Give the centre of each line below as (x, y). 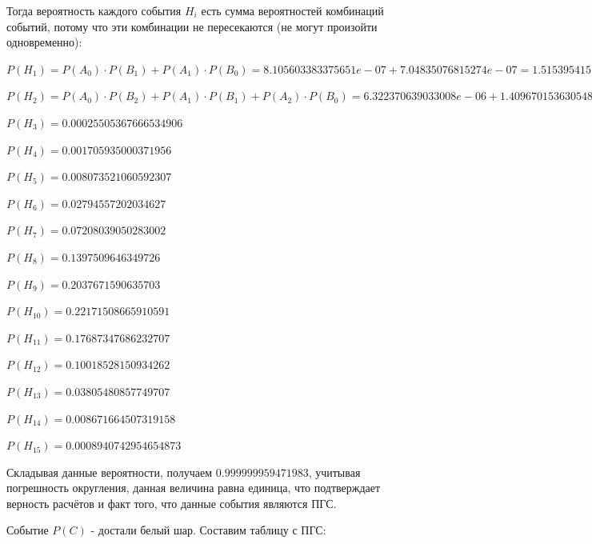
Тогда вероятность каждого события (94, 10)
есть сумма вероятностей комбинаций (292, 10)
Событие (28, 530)
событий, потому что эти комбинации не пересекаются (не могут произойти (192, 26)
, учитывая (334, 472)
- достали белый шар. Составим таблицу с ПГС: (208, 530)
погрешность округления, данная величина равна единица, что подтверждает (194, 488)
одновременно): (44, 42)
